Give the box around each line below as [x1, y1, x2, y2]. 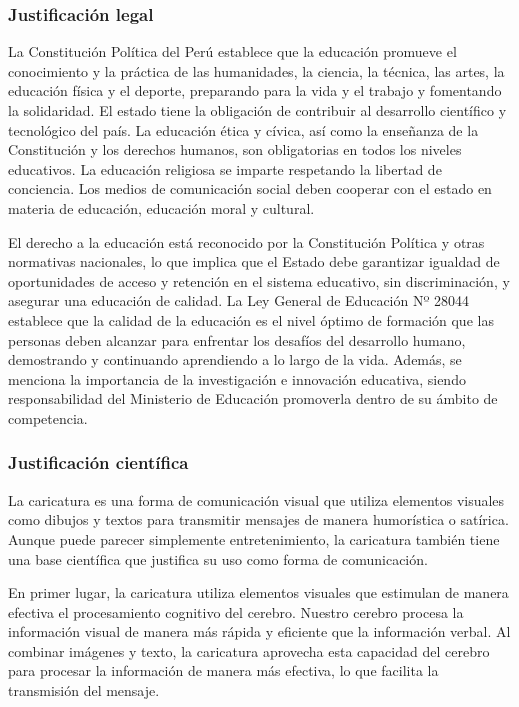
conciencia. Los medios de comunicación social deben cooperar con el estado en [8, 178, 492, 199]
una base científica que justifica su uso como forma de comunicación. [8, 548, 428, 569]
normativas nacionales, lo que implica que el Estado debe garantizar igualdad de [8, 251, 500, 272]
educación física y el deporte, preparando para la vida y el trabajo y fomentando [8, 80, 502, 101]
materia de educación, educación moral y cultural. [8, 197, 315, 218]
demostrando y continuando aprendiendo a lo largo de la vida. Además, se [8, 349, 462, 370]
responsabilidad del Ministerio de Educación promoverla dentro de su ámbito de [8, 388, 498, 409]
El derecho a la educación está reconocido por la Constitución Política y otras [8, 231, 485, 252]
